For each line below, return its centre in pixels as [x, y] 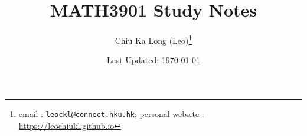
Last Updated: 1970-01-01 [153, 60]
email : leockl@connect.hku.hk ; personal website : [111, 113]
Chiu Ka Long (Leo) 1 [153, 39]
